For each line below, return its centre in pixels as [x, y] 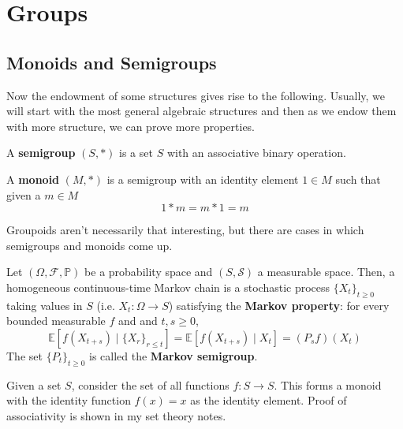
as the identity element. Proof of [269, 400]
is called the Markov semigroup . [174, 355]
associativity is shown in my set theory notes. [116, 415]
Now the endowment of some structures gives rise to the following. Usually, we [196, 95]
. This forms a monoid [328, 384]
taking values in [45, 305]
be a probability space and [149, 272]
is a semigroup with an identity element [203, 179]
